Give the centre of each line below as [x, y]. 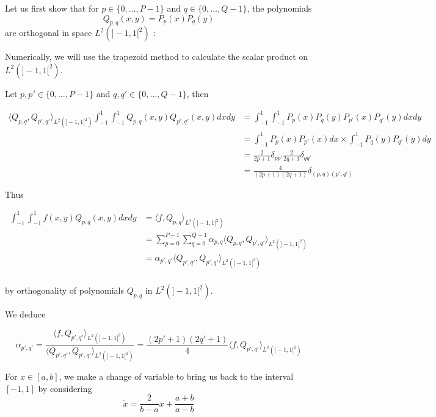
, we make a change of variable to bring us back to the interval [176, 376]
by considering [65, 388]
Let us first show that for [52, 8]
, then [198, 93]
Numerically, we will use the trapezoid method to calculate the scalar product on [157, 56]
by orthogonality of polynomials [64, 290]
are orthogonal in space [49, 33]
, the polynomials [279, 8]
